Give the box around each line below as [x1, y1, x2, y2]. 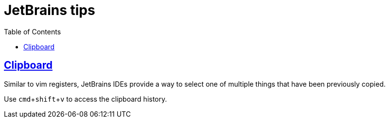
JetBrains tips [4, 2, 95, 18]
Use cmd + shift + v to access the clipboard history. [4, 94, 167, 103]
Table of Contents [4, 27, 61, 36]
